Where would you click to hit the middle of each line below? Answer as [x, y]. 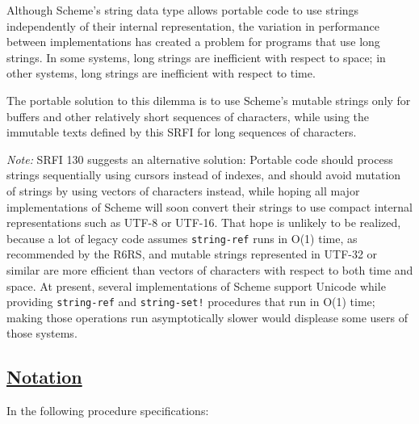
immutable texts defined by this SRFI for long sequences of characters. [182, 132]
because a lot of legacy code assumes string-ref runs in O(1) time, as [182, 238]
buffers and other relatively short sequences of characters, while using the [188, 116]
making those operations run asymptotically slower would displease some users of [207, 317]
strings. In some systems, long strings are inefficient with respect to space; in [196, 57]
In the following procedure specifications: [108, 411]
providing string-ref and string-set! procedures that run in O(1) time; [191, 302]
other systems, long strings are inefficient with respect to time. [161, 73]
